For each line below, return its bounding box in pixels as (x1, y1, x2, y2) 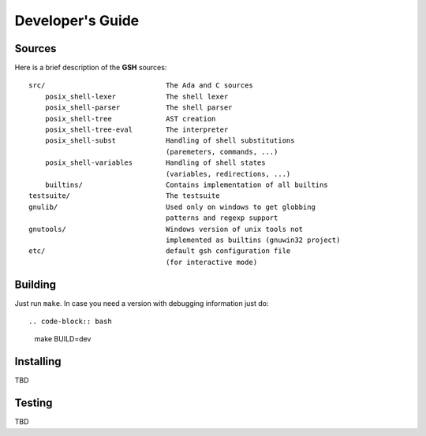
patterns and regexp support (166, 214, 278, 222)
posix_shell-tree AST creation (44, 114, 216, 123)
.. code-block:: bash (28, 317, 112, 326)
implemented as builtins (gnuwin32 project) (166, 235, 341, 244)
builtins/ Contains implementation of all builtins (44, 180, 328, 189)
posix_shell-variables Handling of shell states (44, 158, 266, 167)
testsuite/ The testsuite (28, 192, 220, 200)
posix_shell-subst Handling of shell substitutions (44, 136, 295, 145)
